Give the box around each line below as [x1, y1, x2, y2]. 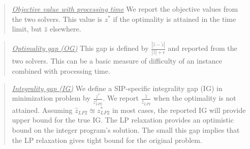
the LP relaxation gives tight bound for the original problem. [12, 134, 202, 145]
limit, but [12, 23, 42, 34]
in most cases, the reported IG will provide [112, 104, 246, 115]
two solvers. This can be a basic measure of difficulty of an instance [12, 55, 222, 66]
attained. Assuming [12, 104, 73, 115]
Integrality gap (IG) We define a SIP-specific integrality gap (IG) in [12, 82, 223, 93]
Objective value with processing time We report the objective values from [12, 4, 238, 14]
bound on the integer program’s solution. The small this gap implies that [12, 124, 240, 135]
